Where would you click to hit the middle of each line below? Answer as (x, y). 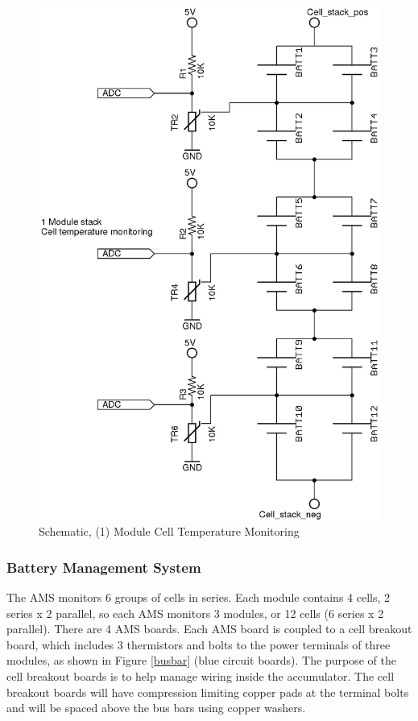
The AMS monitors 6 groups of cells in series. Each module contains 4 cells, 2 (199, 597)
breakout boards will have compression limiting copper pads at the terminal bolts (208, 692)
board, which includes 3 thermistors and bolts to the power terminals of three (199, 644)
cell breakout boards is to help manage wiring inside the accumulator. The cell (201, 675)
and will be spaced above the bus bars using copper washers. (156, 708)
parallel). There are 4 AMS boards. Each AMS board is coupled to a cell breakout (209, 629)
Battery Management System (104, 567)
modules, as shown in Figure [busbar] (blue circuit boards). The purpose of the (201, 660)
